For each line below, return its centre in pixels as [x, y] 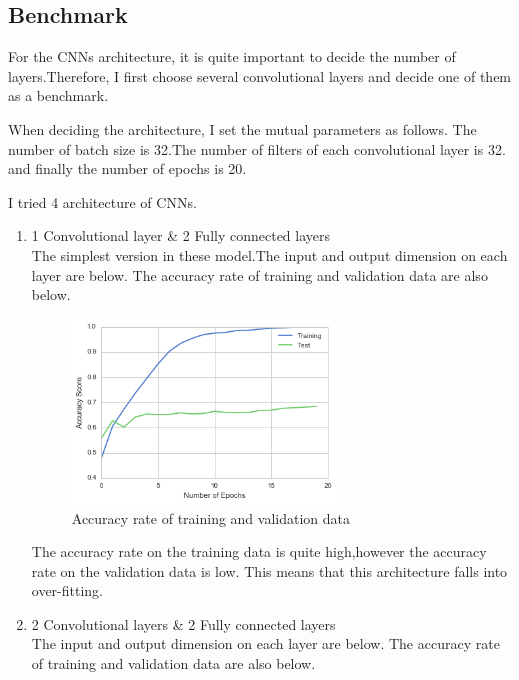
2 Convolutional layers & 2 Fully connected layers [183, 623]
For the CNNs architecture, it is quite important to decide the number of [232, 56]
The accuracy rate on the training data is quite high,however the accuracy [259, 551]
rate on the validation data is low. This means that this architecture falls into [269, 570]
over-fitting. [67, 590]
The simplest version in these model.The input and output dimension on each [269, 254]
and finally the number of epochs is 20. [127, 168]
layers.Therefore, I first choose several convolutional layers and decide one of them [260, 75]
